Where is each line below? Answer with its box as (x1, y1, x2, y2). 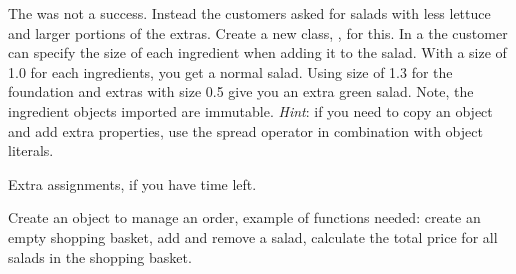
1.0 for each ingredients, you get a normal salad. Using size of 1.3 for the (8, 61, 453, 82)
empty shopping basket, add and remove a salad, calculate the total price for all (8, 226, 498, 247)
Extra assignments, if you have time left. (8, 173, 257, 194)
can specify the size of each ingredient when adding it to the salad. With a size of (8, 42, 507, 63)
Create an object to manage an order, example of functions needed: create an (8, 207, 481, 228)
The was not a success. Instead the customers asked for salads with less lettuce (8, 3, 491, 23)
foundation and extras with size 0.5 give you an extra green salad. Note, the (8, 81, 474, 102)
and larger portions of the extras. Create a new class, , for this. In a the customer (8, 22, 508, 43)
